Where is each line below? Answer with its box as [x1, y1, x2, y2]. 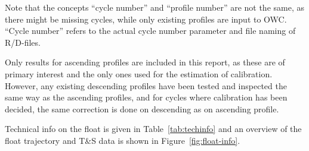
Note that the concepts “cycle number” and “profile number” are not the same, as [5, 1, 304, 13]
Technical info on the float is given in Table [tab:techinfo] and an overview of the [5, 122, 302, 135]
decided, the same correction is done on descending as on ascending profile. [5, 102, 279, 115]
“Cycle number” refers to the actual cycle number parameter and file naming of [5, 24, 296, 37]
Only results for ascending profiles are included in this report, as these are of [5, 56, 285, 68]
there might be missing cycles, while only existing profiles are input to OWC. [5, 12, 287, 25]
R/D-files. [5, 36, 41, 48]
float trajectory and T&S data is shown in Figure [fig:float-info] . [5, 134, 240, 146]
